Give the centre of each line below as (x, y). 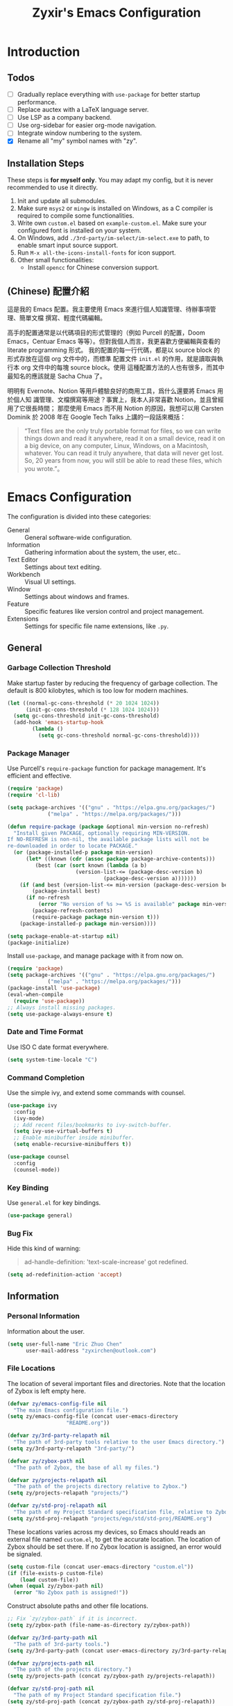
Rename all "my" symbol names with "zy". (77, 141)
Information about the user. (46, 1331)
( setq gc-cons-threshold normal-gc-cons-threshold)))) (119, 735)
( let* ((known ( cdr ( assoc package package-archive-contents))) (120, 859)
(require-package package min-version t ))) (96, 917)
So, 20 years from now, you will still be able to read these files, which (123, 460)
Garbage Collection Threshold (59, 668)
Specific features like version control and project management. (114, 611)
